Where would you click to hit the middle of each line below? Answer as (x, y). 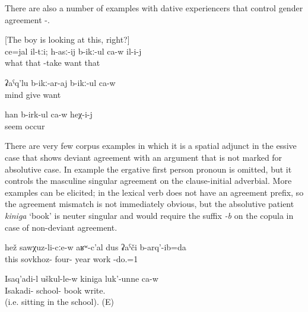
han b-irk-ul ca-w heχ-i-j (49, 114)
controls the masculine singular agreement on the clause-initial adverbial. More (148, 181)
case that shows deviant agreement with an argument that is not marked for (144, 157)
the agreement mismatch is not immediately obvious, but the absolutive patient (150, 204)
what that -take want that (53, 63)
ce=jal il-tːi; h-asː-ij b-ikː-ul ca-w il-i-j (73, 51)
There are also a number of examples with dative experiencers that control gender (154, 8)
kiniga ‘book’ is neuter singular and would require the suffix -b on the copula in (149, 215)
